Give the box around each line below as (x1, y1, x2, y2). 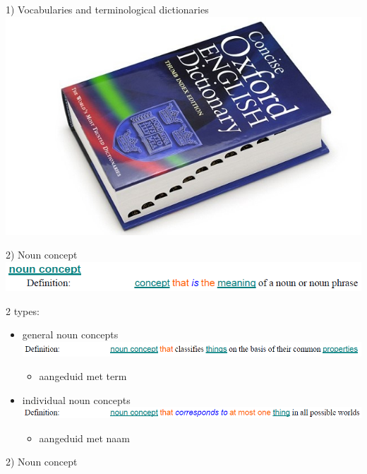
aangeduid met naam (39, 430, 130, 445)
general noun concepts (22, 327, 119, 342)
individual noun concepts (22, 392, 131, 407)
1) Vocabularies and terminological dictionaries (6, 2, 209, 16)
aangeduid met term (39, 369, 127, 384)
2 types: (6, 303, 40, 318)
